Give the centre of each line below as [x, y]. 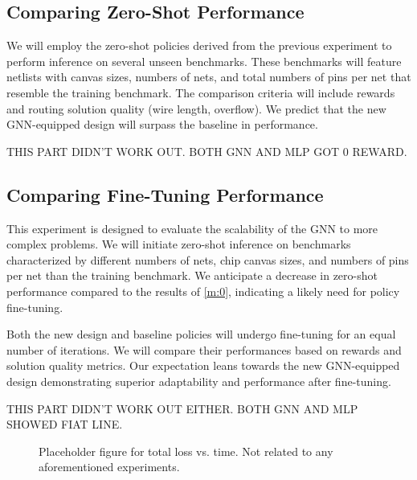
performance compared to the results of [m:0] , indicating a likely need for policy [203, 291]
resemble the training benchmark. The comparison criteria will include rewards [201, 92]
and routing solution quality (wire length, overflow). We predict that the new [196, 108]
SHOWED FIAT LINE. [65, 424]
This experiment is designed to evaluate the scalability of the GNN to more [192, 228]
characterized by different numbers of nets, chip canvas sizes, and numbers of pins [208, 259]
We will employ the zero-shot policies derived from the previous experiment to [199, 45]
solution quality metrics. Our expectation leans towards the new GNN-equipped [203, 365]
